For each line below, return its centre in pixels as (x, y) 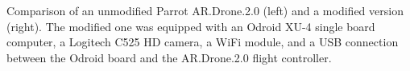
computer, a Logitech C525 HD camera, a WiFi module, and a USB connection (203, 42)
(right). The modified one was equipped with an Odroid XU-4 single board (191, 26)
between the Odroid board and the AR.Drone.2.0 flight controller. (169, 57)
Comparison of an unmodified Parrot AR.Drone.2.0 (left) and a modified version (205, 10)
